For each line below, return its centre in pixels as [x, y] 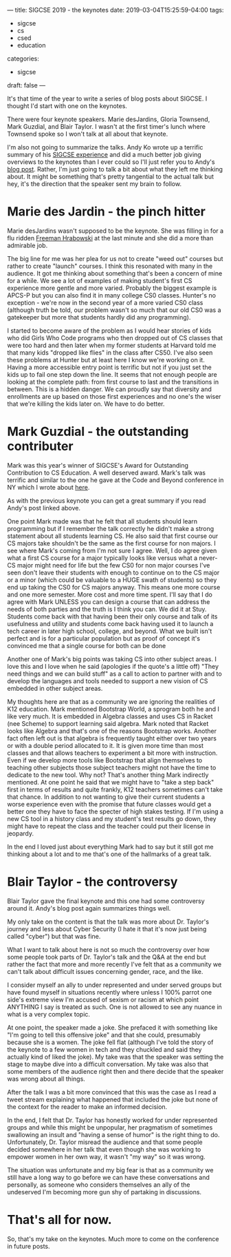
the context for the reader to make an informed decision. [87, 1107]
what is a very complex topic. [49, 1014]
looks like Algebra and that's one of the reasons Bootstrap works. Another [112, 731]
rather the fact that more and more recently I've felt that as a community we [114, 964]
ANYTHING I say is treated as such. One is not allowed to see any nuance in [114, 1007]
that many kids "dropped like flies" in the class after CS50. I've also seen [110, 352]
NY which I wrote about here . [48, 487]
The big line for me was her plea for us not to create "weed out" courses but [115, 258]
